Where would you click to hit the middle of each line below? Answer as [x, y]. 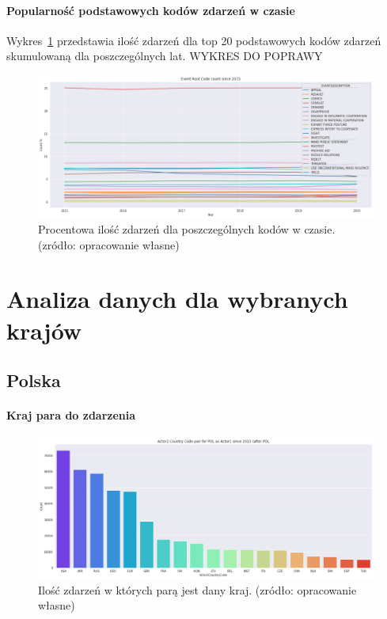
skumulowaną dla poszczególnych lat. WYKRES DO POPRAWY [165, 56]
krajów [44, 330]
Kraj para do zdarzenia [71, 415]
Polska [34, 380]
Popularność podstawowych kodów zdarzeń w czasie [151, 10]
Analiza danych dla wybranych [177, 299]
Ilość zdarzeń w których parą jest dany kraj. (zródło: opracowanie [197, 589]
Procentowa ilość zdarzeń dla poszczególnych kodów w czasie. [187, 229]
